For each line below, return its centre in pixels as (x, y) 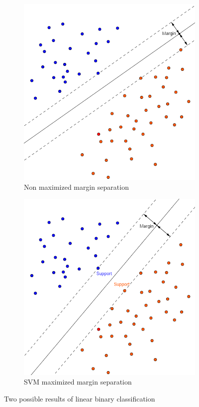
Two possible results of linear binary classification (80, 398)
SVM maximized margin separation (78, 382)
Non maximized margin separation (76, 187)
